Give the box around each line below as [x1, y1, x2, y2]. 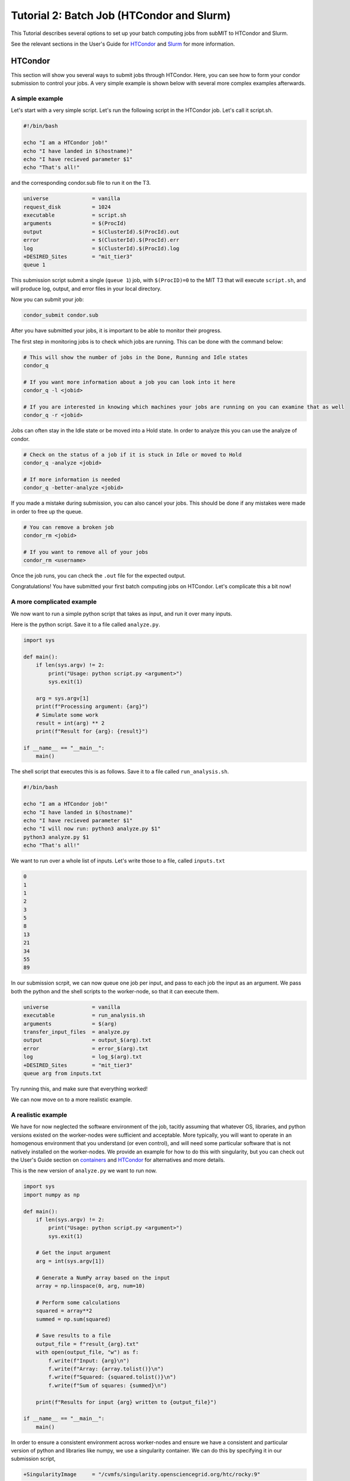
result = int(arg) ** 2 [35, 720, 105, 726]
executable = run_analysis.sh [23, 1012, 145, 1019]
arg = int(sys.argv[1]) [35, 1258, 105, 1264]
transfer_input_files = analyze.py [23, 1028, 130, 1035]
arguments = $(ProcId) [23, 220, 127, 227]
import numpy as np [23, 1191, 80, 1198]
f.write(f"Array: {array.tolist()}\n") [48, 1365, 164, 1372]
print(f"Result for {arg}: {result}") [35, 728, 148, 735]
